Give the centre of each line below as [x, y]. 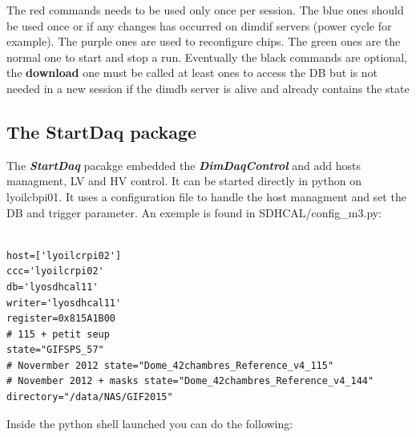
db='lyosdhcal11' [53, 287]
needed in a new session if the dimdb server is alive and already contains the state [208, 88]
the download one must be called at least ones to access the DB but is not [192, 73]
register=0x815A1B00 [61, 319]
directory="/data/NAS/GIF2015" [90, 397]
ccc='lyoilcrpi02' [55, 271]
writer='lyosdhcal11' [64, 303]
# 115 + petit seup [58, 334]
